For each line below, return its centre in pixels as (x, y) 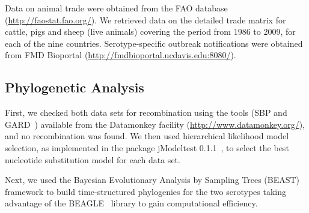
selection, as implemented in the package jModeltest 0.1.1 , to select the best (147, 147)
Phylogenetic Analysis (75, 87)
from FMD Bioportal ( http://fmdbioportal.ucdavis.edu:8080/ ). (121, 55)
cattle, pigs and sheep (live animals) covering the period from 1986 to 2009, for (150, 31)
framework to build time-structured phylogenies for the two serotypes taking (145, 191)
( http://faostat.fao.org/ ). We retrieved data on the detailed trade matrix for (145, 19)
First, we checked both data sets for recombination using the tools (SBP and (146, 112)
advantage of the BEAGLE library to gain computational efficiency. (131, 203)
